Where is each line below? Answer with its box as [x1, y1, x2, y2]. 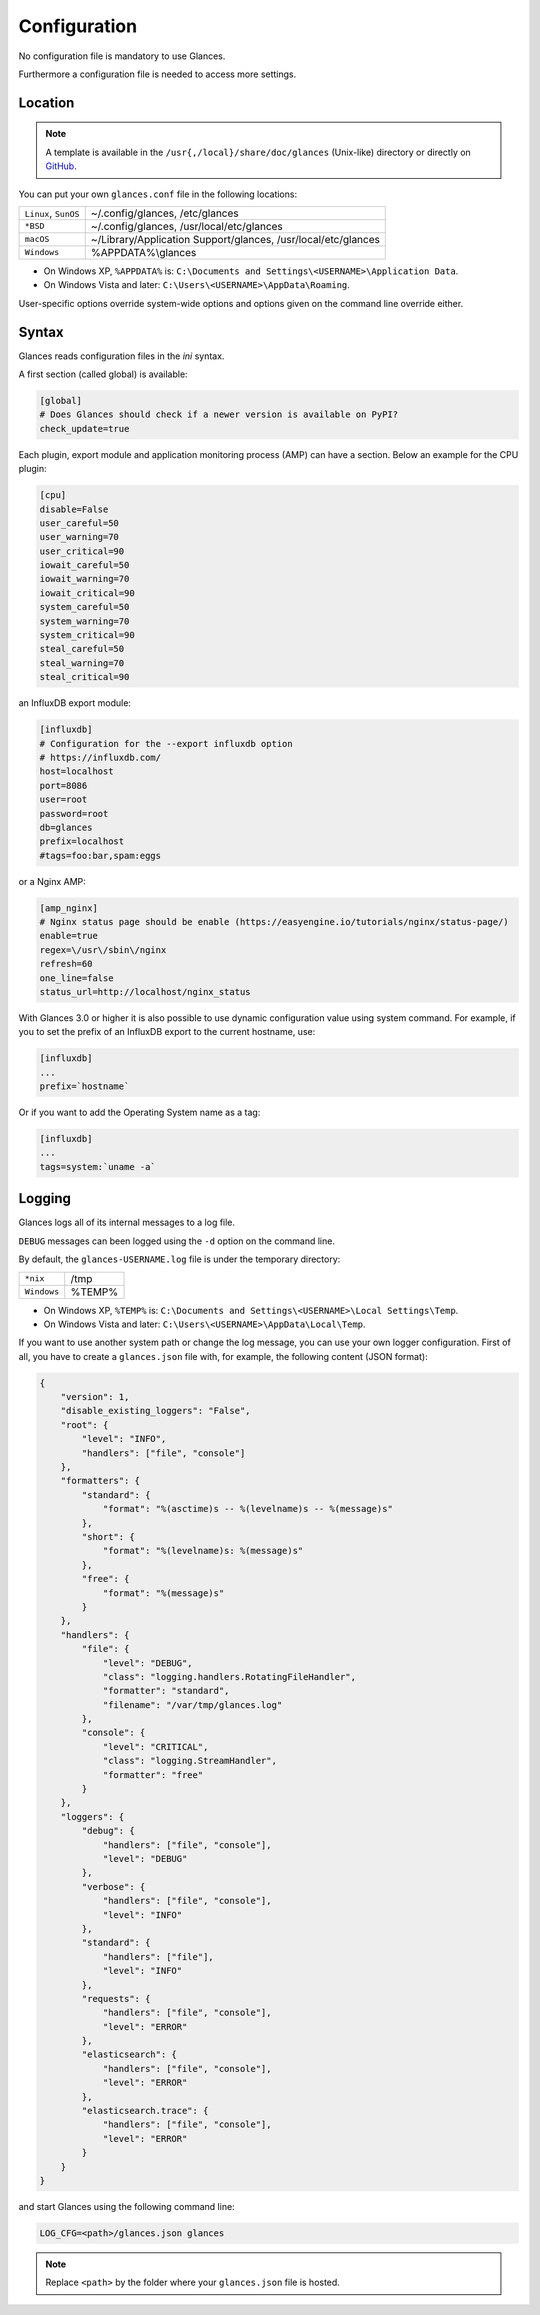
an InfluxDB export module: [18, 697, 132, 709]
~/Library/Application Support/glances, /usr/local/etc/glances [90, 232, 380, 246]
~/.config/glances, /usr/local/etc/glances [90, 219, 284, 233]
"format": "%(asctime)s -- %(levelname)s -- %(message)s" [102, 1503, 394, 1515]
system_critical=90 [39, 630, 135, 641]
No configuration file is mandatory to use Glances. [18, 50, 226, 62]
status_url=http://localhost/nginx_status [39, 986, 251, 997]
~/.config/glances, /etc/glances [90, 206, 239, 220]
